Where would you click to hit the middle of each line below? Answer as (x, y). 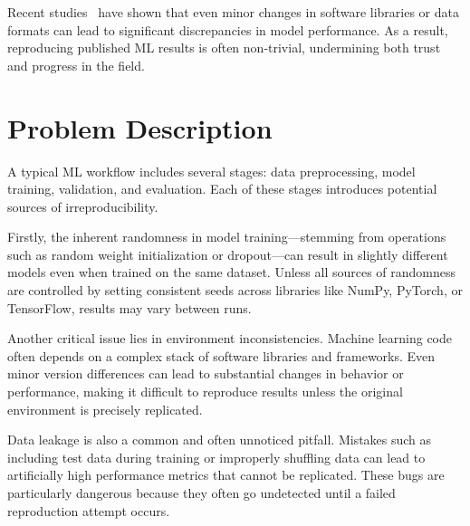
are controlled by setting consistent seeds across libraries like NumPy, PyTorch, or (235, 290)
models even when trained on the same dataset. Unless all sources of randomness (232, 272)
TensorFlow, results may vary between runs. (129, 307)
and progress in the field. (76, 65)
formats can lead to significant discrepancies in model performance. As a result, (228, 29)
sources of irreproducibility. (83, 206)
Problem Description (140, 127)
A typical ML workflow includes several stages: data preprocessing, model (211, 171)
